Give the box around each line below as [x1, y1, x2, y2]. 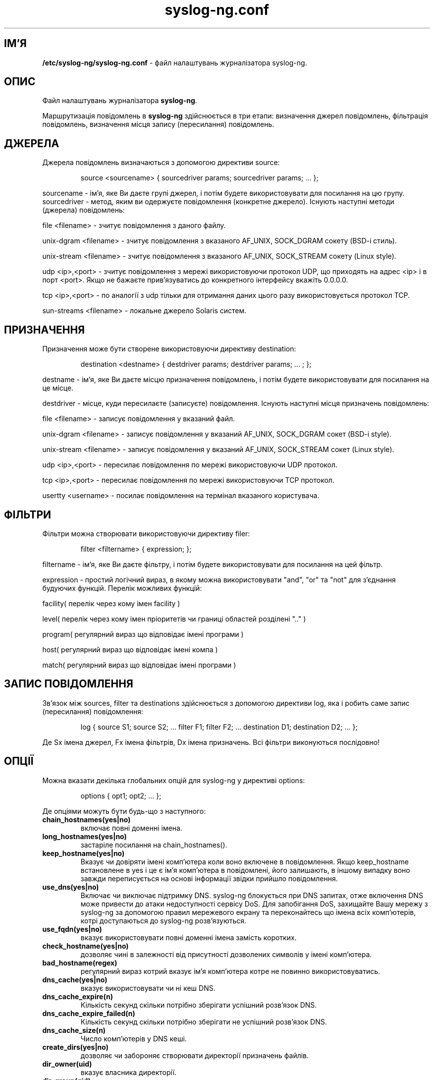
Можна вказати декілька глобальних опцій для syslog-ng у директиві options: [42, 776, 305, 785]
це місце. [42, 384, 74, 393]
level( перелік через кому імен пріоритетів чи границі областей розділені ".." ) [42, 614, 306, 623]
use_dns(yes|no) [42, 882, 99, 891]
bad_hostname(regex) [42, 958, 117, 967]
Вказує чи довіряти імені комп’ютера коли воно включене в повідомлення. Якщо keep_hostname [80, 857, 409, 866]
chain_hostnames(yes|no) [42, 815, 131, 824]
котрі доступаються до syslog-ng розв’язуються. [80, 916, 247, 925]
